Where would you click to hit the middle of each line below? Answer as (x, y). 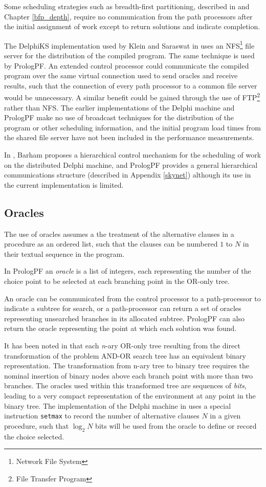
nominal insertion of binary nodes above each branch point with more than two (129, 375)
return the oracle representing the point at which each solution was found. (120, 328)
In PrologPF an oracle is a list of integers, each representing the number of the (128, 271)
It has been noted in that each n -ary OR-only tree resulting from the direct (122, 345)
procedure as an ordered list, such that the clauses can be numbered (111, 244)
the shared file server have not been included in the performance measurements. (129, 137)
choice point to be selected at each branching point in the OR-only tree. (117, 281)
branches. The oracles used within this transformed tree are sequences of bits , (125, 385)
